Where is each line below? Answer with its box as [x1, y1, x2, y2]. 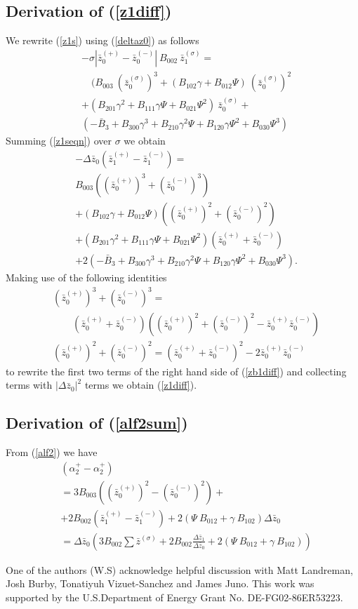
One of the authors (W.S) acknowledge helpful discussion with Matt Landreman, [6, 562, 353, 577]
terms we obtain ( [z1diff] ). [84, 377, 197, 392]
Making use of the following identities [6, 269, 167, 284]
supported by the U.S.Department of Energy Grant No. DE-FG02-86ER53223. [6, 589, 343, 604]
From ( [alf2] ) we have [6, 445, 98, 460]
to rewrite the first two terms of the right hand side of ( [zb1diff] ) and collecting [6, 363, 347, 378]
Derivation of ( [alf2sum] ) [6, 412, 188, 434]
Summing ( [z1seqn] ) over [6, 133, 112, 148]
